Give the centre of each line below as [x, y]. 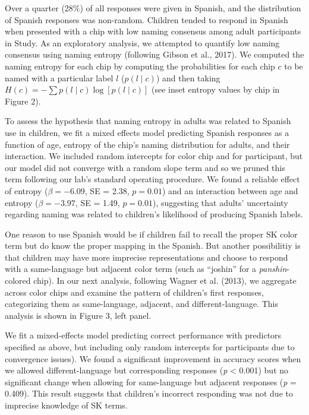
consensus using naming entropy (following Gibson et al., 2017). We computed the [154, 54]
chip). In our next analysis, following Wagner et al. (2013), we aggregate [165, 281]
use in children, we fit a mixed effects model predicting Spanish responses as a [147, 132]
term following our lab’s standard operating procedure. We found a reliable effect [152, 179]
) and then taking [188, 77]
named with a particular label [59, 77]
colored [18, 281]
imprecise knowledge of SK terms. [66, 405]
